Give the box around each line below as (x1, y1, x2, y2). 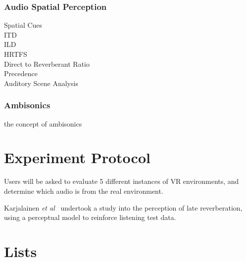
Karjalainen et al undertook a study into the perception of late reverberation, (4, 202, 243, 213)
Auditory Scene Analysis (4, 78, 78, 88)
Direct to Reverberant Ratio (4, 58, 90, 69)
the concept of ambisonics (4, 118, 82, 129)
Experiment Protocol (4, 147, 150, 168)
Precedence (4, 68, 38, 79)
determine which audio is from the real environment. (4, 185, 163, 196)
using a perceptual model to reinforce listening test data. (4, 212, 176, 222)
